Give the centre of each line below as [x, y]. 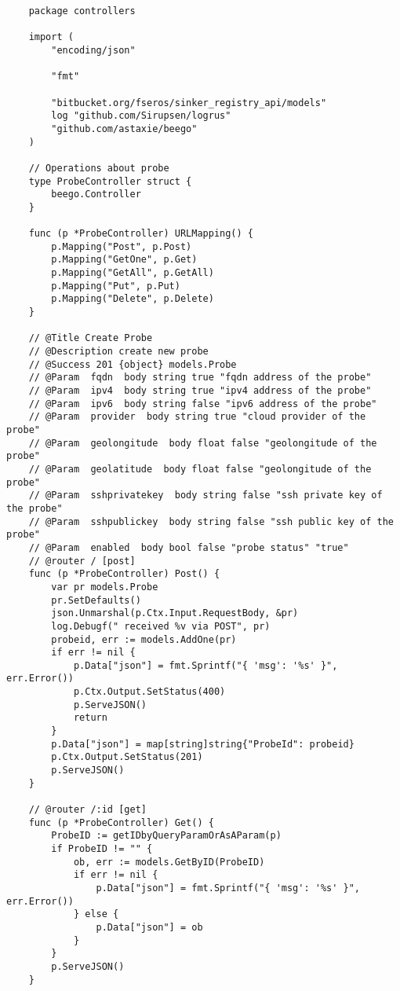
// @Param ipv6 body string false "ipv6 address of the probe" [203, 404]
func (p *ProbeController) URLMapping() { [141, 234]
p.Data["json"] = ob [149, 927]
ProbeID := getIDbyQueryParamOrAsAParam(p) [166, 836]
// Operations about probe [99, 168]
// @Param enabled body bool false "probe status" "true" [189, 547]
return [90, 718]
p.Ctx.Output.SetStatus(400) [149, 692]
